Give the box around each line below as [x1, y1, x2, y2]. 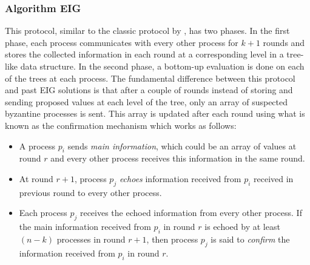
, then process [146, 232, 198, 245]
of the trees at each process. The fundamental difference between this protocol [5, 71, 295, 84]
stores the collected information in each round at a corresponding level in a [5, 48, 284, 61]
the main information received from [19, 220, 151, 233]
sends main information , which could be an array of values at [67, 139, 297, 152]
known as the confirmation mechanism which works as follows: [5, 119, 237, 131]
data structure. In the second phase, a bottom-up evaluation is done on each [20, 60, 305, 72]
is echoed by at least [204, 220, 280, 233]
